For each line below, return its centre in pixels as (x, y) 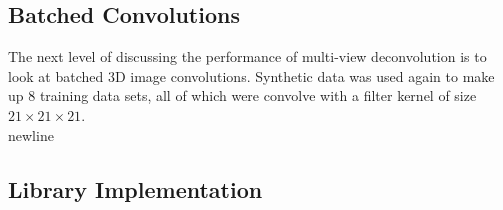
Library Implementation (135, 188)
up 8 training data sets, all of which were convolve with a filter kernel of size (242, 95)
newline (31, 134)
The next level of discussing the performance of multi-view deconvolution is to (247, 56)
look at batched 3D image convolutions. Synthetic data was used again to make (251, 75)
